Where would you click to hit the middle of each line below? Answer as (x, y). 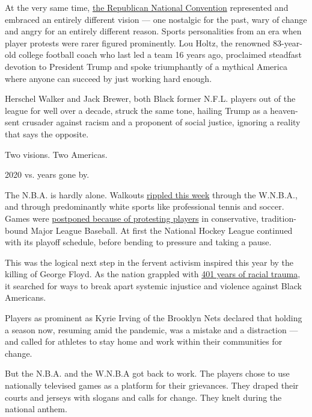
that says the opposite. (47, 133)
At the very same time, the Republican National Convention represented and (147, 7)
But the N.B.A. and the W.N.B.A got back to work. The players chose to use (147, 373)
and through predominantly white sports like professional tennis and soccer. (145, 206)
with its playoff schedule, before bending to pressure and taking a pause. (138, 242)
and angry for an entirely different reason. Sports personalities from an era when (153, 31)
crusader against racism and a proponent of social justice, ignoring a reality (161, 122)
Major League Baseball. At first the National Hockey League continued (162, 230)
